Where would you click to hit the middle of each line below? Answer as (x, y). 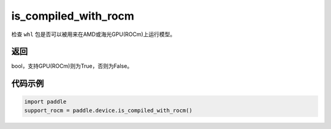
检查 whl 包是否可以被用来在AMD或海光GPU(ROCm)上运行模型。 (93, 34)
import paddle (45, 102)
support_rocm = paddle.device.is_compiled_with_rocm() (108, 110)
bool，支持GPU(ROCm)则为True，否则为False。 (72, 66)
